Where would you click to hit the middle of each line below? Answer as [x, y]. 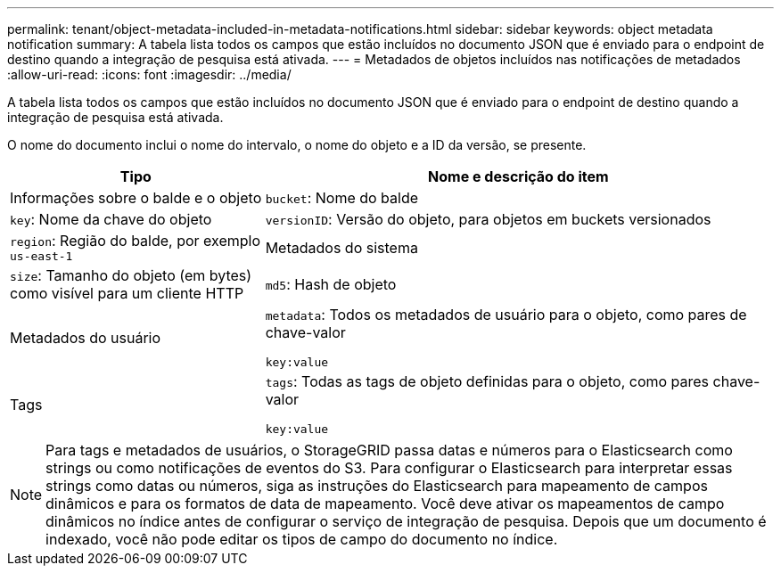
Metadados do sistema [341, 247]
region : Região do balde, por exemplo [136, 241]
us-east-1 [41, 256]
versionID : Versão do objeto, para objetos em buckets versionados [488, 219]
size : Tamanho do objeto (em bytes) [131, 275]
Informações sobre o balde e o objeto [136, 198]
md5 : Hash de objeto [331, 284]
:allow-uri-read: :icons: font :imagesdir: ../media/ [149, 74]
